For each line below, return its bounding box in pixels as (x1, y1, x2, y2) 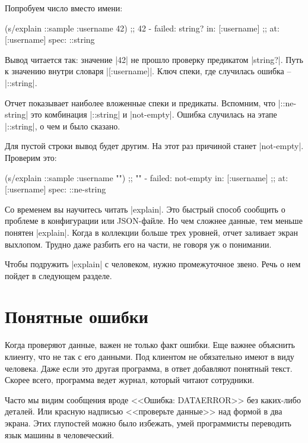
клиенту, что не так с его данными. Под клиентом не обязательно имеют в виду (5, 350, 294, 362)
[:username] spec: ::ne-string (5, 183, 106, 195)
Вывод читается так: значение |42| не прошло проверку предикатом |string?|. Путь (5, 53, 303, 65)
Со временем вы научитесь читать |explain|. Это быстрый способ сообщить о (5, 202, 285, 215)
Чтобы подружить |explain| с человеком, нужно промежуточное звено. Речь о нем (5, 258, 301, 270)
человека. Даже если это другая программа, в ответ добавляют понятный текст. (5, 362, 293, 374)
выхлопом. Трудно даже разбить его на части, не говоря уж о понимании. (5, 238, 272, 250)
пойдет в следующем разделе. (5, 269, 112, 281)
